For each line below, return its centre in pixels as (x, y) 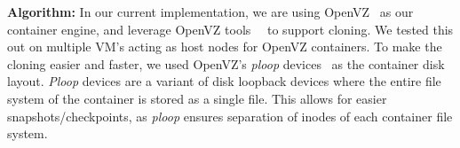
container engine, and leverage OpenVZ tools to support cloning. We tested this (230, 29)
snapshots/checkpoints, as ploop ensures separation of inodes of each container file (230, 116)
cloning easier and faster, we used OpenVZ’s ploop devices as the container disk (226, 63)
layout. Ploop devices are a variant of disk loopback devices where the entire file (224, 81)
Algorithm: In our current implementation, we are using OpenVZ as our (210, 12)
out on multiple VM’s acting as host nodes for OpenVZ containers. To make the (225, 47)
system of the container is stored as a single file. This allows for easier (197, 98)
